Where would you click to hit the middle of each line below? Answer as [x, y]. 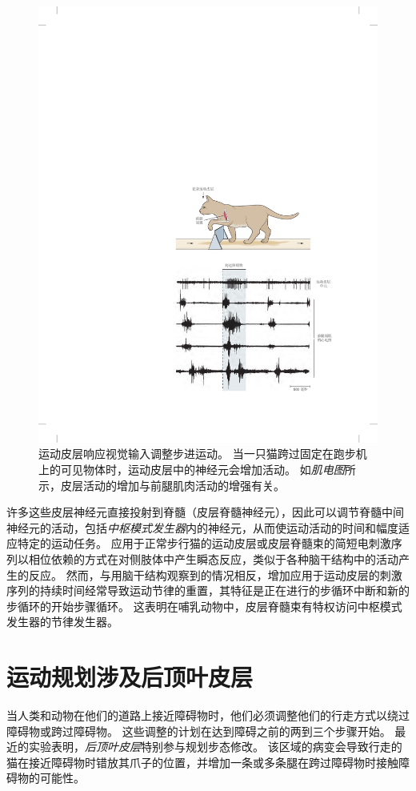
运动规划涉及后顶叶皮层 [130, 677]
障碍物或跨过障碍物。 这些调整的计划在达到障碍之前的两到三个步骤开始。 [199, 731]
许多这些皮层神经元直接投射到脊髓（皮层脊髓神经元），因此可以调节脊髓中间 [205, 512]
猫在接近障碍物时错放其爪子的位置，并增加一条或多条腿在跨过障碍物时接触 [202, 762]
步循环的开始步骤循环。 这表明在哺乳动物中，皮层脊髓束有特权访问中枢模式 [204, 606]
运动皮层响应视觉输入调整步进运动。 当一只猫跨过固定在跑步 [197, 454]
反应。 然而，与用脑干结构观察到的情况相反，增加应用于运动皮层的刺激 [215, 574]
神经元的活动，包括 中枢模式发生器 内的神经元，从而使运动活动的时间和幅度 [202, 527]
